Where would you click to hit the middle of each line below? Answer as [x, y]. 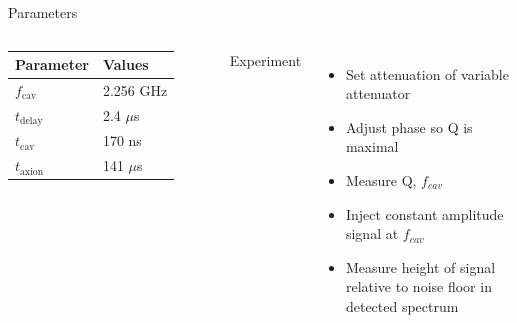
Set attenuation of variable [427, 73]
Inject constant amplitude [424, 213]
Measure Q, [381, 179]
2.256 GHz [135, 89]
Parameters [43, 12]
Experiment [265, 59]
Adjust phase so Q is [409, 126]
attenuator [378, 93]
